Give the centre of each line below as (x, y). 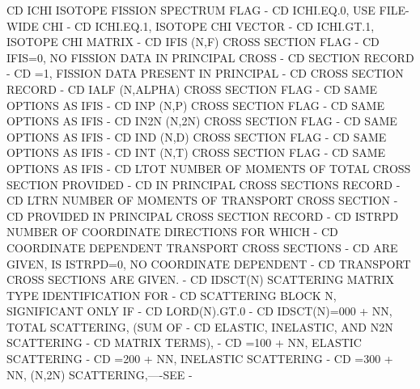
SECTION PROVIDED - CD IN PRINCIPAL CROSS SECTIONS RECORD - (204, 184)
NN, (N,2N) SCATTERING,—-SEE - (100, 374)
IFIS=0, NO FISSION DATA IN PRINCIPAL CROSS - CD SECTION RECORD (210, 57)
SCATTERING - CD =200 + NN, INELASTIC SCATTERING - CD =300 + (200, 359)
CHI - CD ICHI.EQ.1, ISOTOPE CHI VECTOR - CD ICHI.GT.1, (208, 25)
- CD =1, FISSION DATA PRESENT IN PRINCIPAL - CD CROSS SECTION (205, 73)
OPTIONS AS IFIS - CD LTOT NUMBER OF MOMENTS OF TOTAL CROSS (209, 168)
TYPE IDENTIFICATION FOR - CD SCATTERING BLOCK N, (172, 295)
